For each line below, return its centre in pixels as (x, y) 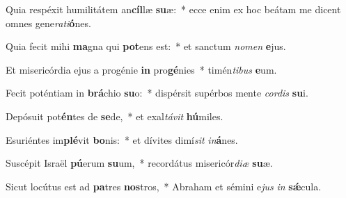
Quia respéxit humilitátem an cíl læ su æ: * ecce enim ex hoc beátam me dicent (173, 9)
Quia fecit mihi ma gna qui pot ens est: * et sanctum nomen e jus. (146, 46)
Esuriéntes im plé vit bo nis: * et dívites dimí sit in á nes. (122, 139)
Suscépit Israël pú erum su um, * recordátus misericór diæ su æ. (139, 163)
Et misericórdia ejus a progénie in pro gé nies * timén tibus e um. (141, 69)
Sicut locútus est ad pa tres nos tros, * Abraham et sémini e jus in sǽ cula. (164, 186)
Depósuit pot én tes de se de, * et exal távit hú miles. (115, 116)
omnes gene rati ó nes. (48, 23)
